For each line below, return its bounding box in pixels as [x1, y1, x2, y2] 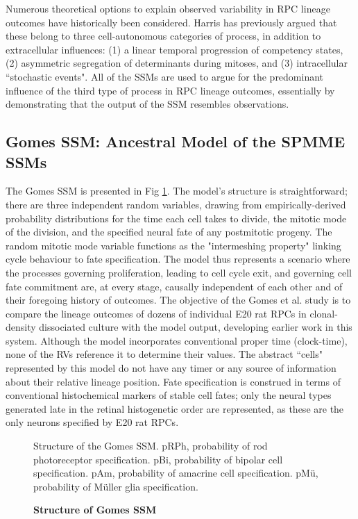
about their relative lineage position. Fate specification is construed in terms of [6, 374, 341, 388]
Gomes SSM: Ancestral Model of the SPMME [6, 131, 346, 152]
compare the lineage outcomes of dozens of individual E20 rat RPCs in [6, 306, 307, 320]
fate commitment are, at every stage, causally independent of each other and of [6, 279, 343, 293]
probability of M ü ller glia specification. [33, 479, 198, 493]
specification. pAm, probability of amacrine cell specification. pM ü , [33, 466, 318, 480]
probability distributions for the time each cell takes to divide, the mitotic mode [6, 211, 347, 225]
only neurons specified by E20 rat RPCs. [6, 415, 179, 429]
